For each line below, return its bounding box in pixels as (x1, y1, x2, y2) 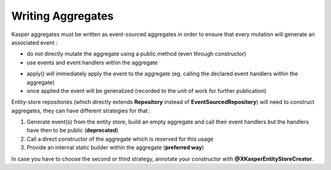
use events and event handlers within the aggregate (26, 59, 158, 66)
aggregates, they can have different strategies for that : (11, 107, 151, 114)
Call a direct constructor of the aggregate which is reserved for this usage (26, 135, 214, 142)
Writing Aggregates (11, 9, 114, 23)
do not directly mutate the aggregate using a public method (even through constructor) (26, 50, 246, 57)
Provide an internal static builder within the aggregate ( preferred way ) (26, 144, 205, 151)
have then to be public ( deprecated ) (26, 127, 119, 134)
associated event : (11, 39, 58, 46)
